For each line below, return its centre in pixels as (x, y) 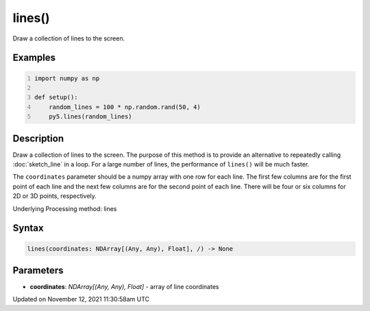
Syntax (28, 228)
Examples (34, 58)
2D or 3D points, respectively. (55, 196)
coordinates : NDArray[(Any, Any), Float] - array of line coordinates (124, 287)
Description (38, 138)
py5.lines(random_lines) (91, 117)
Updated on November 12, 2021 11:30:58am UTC (81, 299)
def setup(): (56, 97)
